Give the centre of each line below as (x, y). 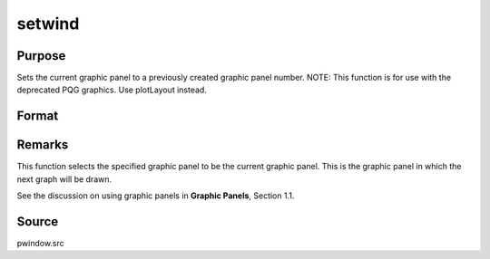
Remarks (43, 145)
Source (38, 221)
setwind (48, 24)
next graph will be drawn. (64, 179)
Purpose (41, 56)
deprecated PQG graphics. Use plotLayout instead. (112, 90)
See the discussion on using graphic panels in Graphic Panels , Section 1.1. (156, 196)
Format (38, 116)
